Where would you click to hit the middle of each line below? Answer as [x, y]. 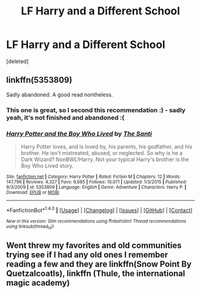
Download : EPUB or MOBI [33, 192]
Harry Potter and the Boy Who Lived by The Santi [79, 134]
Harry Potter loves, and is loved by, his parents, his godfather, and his [106, 146]
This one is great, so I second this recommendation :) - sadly [96, 110]
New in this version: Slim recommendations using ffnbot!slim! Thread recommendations [96, 221]
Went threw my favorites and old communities [94, 246]
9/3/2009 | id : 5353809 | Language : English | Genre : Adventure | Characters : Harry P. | [96, 187]
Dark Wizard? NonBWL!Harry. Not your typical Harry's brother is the [105, 159]
